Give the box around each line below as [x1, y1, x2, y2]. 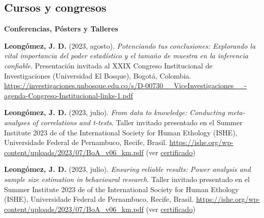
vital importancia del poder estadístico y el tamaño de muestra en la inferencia [4, 50, 248, 61]
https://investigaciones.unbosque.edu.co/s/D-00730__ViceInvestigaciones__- [4, 80, 247, 91]
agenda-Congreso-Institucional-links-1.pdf [4, 90, 133, 100]
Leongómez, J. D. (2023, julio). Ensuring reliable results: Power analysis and [4, 164, 251, 174]
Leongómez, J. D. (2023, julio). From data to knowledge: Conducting [4, 107, 225, 118]
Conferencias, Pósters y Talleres [4, 23, 118, 34]
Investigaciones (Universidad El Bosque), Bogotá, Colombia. [4, 70, 191, 81]
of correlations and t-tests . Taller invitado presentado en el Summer [32, 117, 243, 127]
